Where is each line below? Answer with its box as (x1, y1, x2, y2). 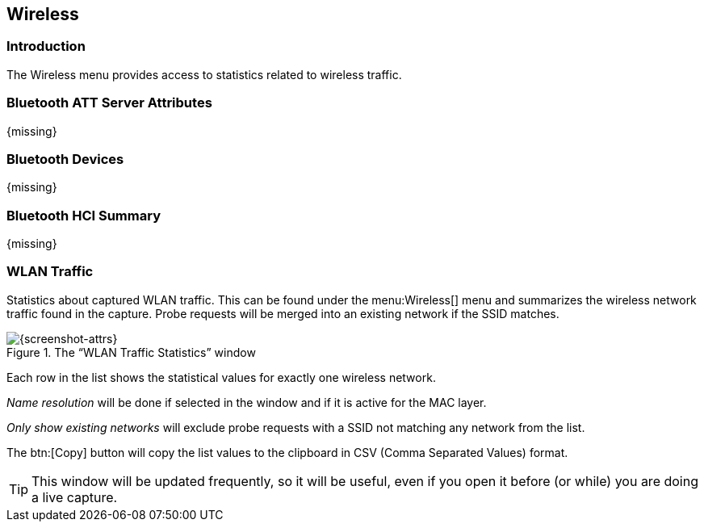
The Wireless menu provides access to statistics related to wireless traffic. (6, 67, 402, 82)
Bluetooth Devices (6, 150, 124, 167)
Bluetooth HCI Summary (6, 207, 161, 224)
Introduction (6, 38, 86, 55)
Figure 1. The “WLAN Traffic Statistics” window (6, 345, 256, 359)
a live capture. (31, 488, 118, 505)
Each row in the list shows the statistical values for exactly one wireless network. (6, 370, 436, 384)
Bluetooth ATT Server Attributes (6, 94, 212, 111)
